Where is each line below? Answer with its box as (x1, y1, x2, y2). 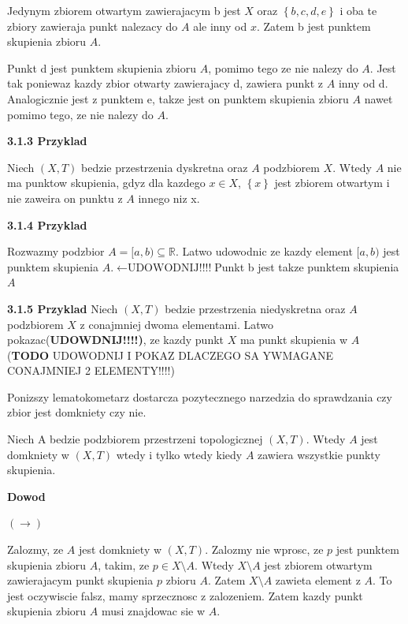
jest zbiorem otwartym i (274, 174, 390, 191)
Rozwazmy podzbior (7, 243, 105, 260)
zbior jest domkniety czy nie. (7, 404, 147, 420)
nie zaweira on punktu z (7, 189, 123, 206)
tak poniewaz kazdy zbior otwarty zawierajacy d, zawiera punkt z (7, 75, 324, 92)
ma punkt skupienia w (239, 331, 348, 348)
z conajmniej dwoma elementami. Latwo (80, 316, 274, 332)
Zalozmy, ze (7, 541, 64, 558)
